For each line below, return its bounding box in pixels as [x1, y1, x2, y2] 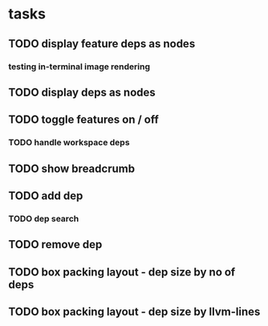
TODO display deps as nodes [8, 85, 156, 99]
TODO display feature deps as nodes [8, 37, 196, 51]
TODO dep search [8, 213, 79, 224]
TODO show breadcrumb [8, 161, 135, 175]
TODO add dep [8, 189, 83, 202]
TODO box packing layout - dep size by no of [8, 265, 236, 279]
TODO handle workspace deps [8, 137, 130, 149]
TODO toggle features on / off [8, 113, 159, 127]
